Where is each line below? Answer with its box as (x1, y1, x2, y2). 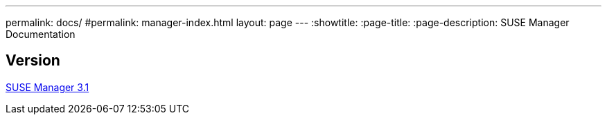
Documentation (6, 28, 76, 40)
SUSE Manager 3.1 (6, 81, 89, 93)
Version (6, 52, 60, 70)
